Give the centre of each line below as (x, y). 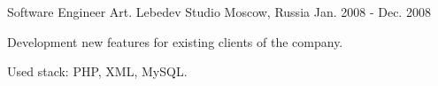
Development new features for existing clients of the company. (175, 41)
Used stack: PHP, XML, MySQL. (97, 71)
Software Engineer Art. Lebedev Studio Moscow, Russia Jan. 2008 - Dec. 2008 (219, 12)
